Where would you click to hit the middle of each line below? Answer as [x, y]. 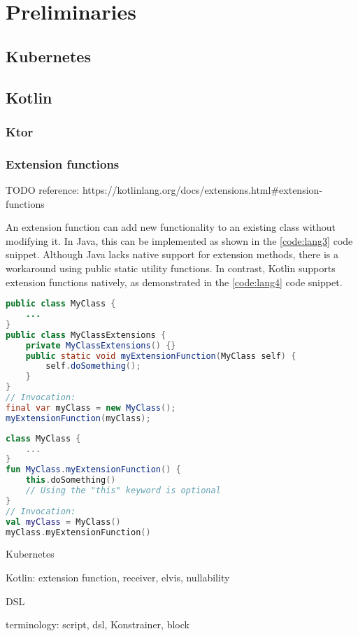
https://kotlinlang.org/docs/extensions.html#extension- [202, 190]
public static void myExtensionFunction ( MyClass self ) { [161, 356]
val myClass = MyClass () [63, 522]
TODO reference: [43, 190]
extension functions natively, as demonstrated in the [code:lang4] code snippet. [174, 282]
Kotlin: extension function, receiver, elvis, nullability [118, 577]
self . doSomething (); [93, 366]
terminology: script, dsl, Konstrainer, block [98, 624]
